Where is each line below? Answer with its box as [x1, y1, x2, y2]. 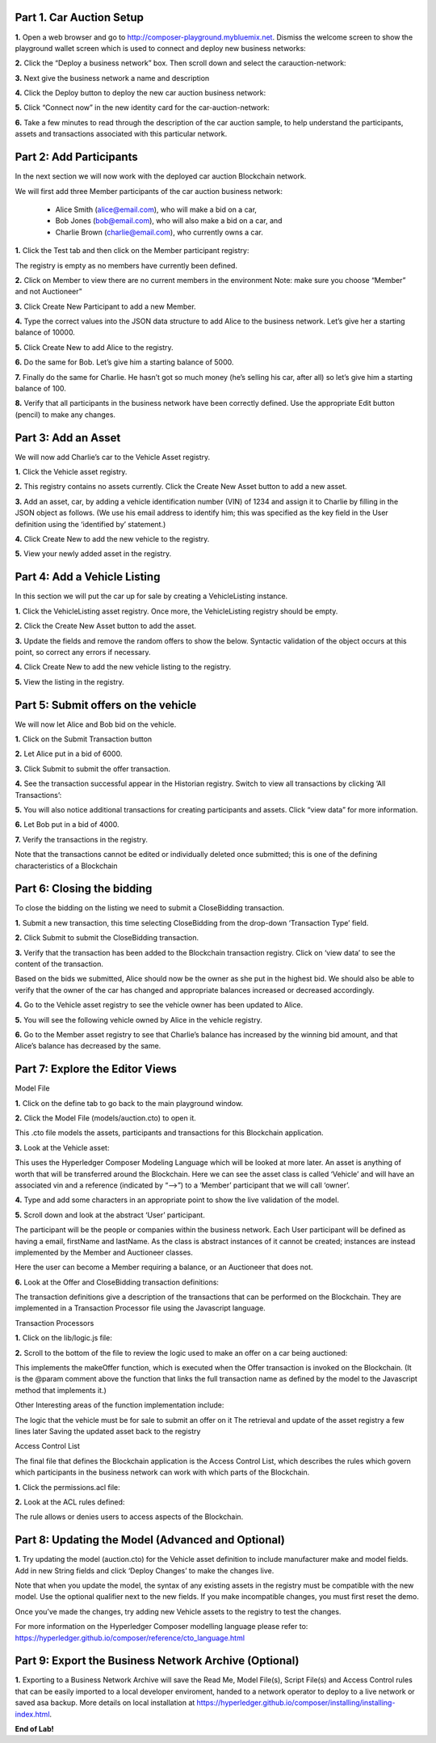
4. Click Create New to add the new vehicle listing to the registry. [15, 662, 232, 672]
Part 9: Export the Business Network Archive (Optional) [15, 1654, 300, 1668]
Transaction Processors [15, 1318, 94, 1327]
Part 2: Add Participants [15, 150, 138, 164]
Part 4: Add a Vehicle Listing [15, 570, 161, 584]
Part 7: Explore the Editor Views [15, 1062, 177, 1076]
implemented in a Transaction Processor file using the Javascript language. [15, 1303, 266, 1313]
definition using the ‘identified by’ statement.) [15, 519, 166, 529]
